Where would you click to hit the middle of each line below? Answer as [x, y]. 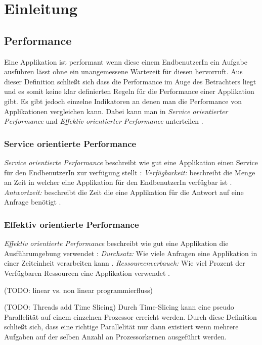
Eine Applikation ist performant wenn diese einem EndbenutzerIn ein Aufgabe [126, 61]
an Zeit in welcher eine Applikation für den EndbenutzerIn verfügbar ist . [118, 182]
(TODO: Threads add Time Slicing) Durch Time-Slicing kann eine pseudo [119, 307]
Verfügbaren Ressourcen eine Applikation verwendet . [87, 273]
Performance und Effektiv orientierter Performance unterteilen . [104, 121]
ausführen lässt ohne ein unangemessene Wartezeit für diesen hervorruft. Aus [123, 71]
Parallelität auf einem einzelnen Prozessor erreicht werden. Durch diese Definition [130, 316]
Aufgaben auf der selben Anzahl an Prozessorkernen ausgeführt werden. [115, 336]
